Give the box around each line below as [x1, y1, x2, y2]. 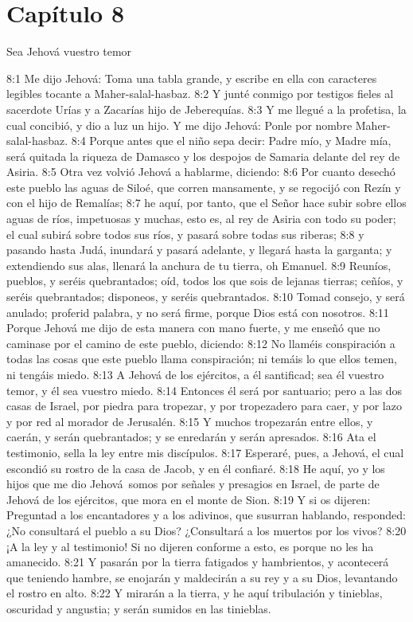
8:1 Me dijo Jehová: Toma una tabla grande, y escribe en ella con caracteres [6, 69, 377, 86]
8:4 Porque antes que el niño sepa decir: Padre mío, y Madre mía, [71, 132, 392, 149]
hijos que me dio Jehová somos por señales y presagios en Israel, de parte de [6, 475, 380, 492]
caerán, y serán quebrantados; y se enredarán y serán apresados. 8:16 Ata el [6, 428, 376, 445]
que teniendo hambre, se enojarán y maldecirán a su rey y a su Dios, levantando [6, 569, 398, 585]
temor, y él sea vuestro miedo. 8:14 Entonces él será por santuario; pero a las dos [6, 381, 403, 398]
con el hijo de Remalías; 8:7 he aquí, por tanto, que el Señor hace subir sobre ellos [6, 194, 407, 211]
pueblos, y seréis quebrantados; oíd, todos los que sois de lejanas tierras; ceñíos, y [6, 272, 403, 289]
